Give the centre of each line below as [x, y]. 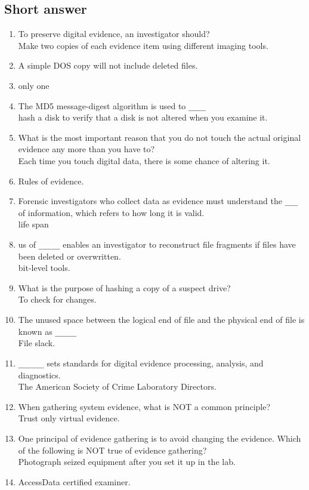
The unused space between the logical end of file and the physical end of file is [161, 320]
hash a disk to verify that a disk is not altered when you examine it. [143, 117]
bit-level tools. [44, 268]
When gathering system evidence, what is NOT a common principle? [144, 406]
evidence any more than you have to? [86, 149]
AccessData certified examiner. [74, 481]
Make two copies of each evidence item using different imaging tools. [143, 45]
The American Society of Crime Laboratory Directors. [117, 386]
